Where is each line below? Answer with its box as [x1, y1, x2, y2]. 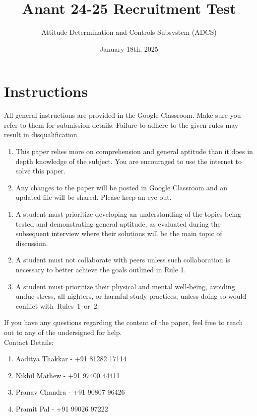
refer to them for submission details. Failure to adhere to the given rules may [4, 119, 239, 130]
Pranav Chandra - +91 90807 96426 [15, 387, 125, 397]
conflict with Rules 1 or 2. [15, 300, 99, 311]
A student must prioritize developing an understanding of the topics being [15, 209, 242, 219]
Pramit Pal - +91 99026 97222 [15, 403, 108, 414]
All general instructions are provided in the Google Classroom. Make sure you [4, 110, 241, 120]
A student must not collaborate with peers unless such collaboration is [15, 254, 230, 265]
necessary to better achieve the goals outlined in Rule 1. [15, 264, 186, 274]
